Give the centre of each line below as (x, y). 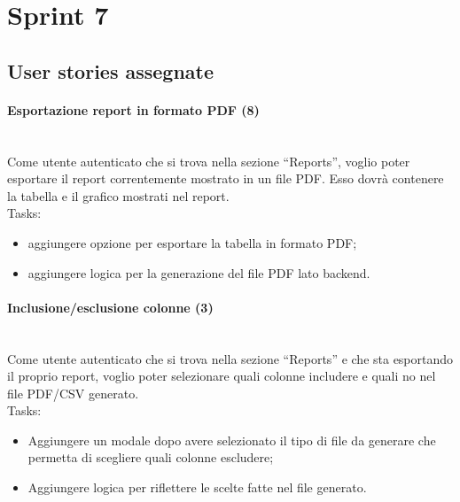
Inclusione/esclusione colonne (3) (110, 307)
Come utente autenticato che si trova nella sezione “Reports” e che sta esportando (230, 358)
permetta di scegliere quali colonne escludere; (151, 457)
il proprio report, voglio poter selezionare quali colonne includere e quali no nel (222, 376)
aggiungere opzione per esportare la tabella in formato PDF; (192, 242)
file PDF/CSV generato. (73, 393)
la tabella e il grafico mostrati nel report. (118, 195)
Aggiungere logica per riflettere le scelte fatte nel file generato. (197, 487)
